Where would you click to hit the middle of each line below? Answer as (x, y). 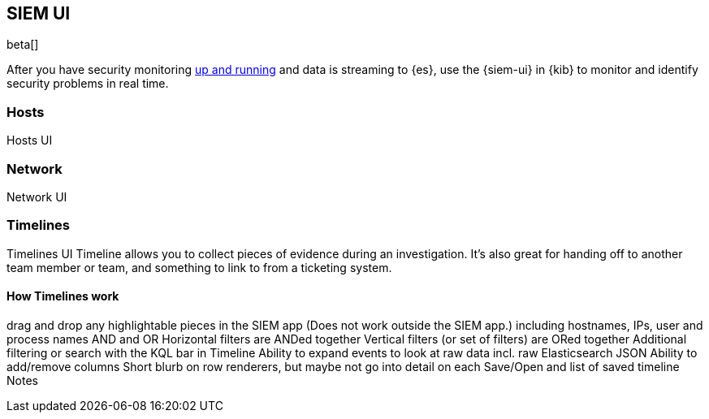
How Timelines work (63, 296)
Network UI (37, 197)
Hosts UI (30, 140)
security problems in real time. (88, 84)
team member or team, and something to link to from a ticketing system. (199, 267)
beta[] (23, 45)
